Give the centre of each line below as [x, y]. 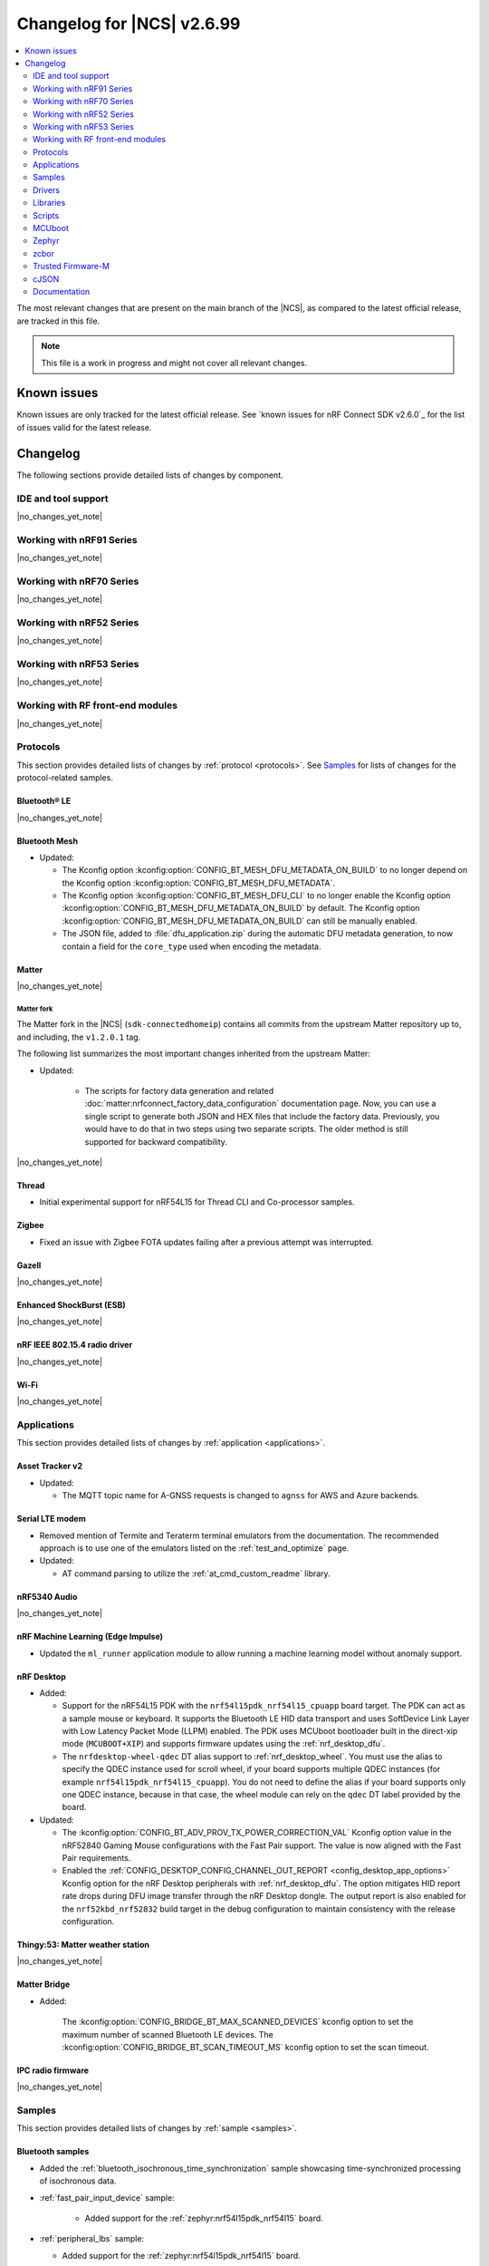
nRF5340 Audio [47, 1596]
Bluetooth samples [53, 2152]
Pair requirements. [96, 1857]
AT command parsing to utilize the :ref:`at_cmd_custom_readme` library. [196, 1574]
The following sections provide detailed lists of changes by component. [150, 475]
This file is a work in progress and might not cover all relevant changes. [174, 363]
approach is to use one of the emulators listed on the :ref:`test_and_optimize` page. [194, 1548]
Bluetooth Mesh [48, 841]
